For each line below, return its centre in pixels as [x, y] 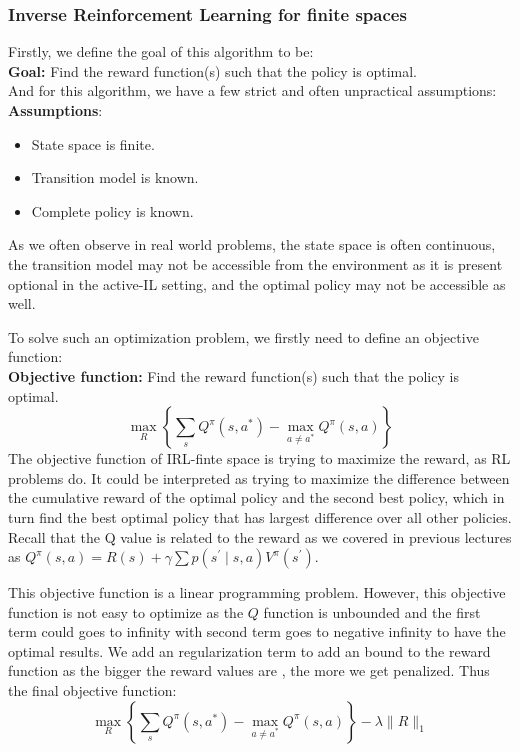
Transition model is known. [115, 177]
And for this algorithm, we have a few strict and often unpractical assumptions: [252, 90]
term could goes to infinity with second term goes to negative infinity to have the [257, 631]
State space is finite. [93, 143]
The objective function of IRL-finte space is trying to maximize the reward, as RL [259, 458]
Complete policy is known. [112, 210]
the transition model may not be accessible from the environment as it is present [255, 263]
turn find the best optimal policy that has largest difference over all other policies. [260, 516]
